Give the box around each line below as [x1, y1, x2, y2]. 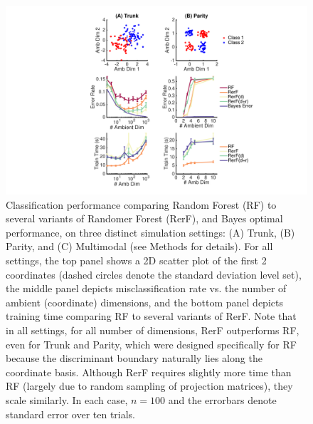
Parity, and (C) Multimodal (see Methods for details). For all [6, 239, 273, 254]
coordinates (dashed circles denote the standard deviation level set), [6, 267, 302, 281]
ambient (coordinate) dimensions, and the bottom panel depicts [6, 294, 283, 309]
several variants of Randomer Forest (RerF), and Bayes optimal [6, 211, 283, 226]
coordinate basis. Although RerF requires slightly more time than [6, 364, 292, 379]
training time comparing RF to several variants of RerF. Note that [6, 309, 297, 324]
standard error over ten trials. [6, 406, 136, 421]
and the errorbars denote [168, 392, 277, 407]
